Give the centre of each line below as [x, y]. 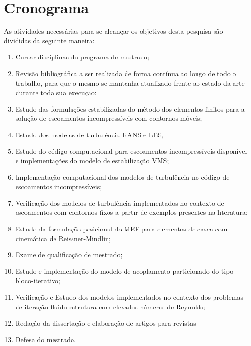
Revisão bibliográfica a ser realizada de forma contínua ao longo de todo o [126, 73]
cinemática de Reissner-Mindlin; [63, 238]
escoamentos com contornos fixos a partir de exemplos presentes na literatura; [131, 212]
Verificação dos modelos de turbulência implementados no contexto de [120, 202]
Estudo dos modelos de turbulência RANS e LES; [89, 134]
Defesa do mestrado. [45, 339]
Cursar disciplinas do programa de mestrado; [82, 57]
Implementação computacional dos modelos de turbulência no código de [122, 177]
